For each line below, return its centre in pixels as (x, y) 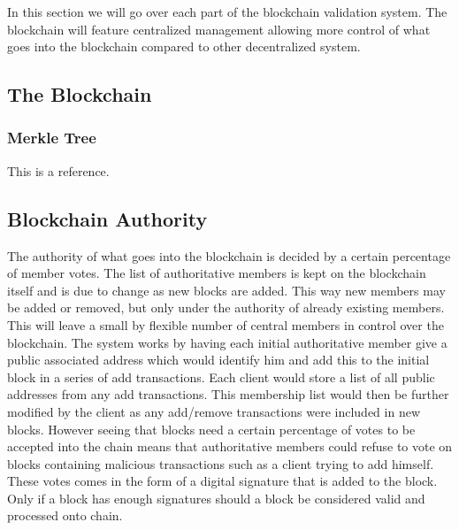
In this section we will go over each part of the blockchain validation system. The (227, 12)
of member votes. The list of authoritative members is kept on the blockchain (217, 273)
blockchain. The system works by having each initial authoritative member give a (227, 342)
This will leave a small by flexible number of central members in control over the (226, 324)
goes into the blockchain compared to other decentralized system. (184, 46)
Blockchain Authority (107, 218)
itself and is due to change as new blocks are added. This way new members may (226, 290)
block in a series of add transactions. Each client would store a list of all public (221, 376)
